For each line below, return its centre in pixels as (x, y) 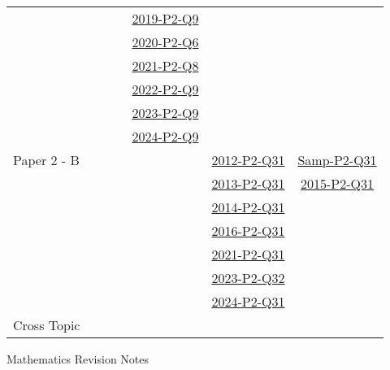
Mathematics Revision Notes (78, 359)
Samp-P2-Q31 (337, 160)
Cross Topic (47, 325)
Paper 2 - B (46, 160)
